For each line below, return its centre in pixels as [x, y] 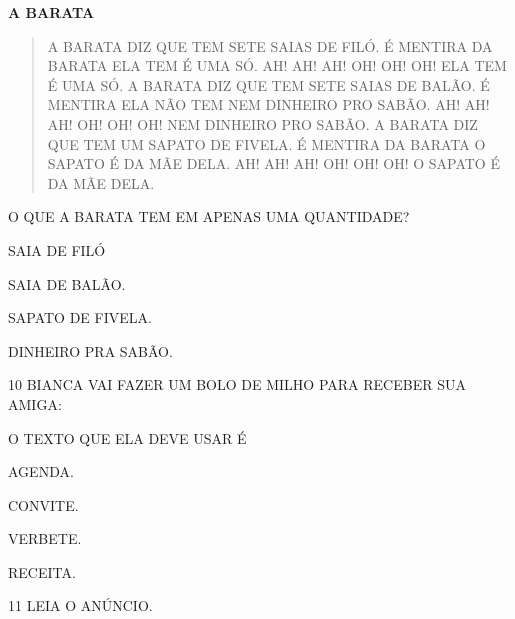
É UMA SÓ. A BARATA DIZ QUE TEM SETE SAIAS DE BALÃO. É [268, 84]
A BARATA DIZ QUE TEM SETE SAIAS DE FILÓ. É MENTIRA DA [270, 45]
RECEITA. [42, 571]
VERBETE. [45, 538]
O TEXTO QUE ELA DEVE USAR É [127, 437]
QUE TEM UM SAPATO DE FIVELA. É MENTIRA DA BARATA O [266, 143]
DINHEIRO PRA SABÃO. [90, 350]
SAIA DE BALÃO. [67, 283]
